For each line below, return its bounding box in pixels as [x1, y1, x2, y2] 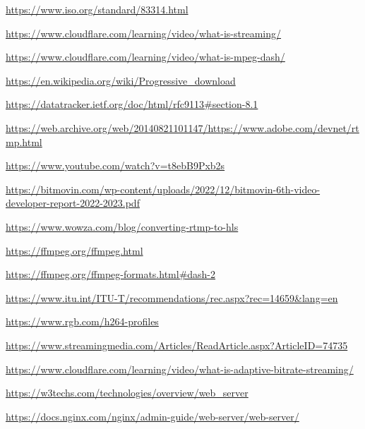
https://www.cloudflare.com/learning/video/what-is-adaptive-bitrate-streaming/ [6, 361, 354, 376]
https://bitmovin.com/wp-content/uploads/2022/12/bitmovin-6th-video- [6, 181, 321, 196]
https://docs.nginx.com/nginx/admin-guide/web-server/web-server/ [6, 409, 299, 423]
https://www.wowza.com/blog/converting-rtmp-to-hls [6, 219, 239, 234]
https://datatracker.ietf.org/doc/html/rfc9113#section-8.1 [6, 97, 258, 111]
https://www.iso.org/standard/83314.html [6, 2, 189, 16]
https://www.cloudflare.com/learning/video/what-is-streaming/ [6, 25, 282, 40]
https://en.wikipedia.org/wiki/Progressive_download [6, 73, 236, 87]
